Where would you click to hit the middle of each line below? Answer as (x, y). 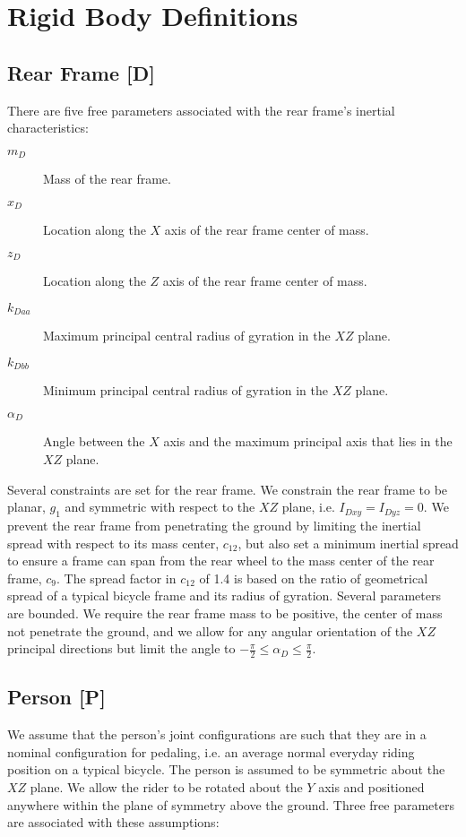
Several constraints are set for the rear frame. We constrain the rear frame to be (228, 489)
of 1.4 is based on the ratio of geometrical (314, 578)
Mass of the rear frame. (107, 179)
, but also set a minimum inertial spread (348, 543)
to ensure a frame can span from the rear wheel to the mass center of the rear (221, 561)
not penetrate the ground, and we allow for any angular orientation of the (210, 630)
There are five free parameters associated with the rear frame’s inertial (201, 110)
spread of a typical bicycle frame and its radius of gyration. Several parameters (224, 595)
